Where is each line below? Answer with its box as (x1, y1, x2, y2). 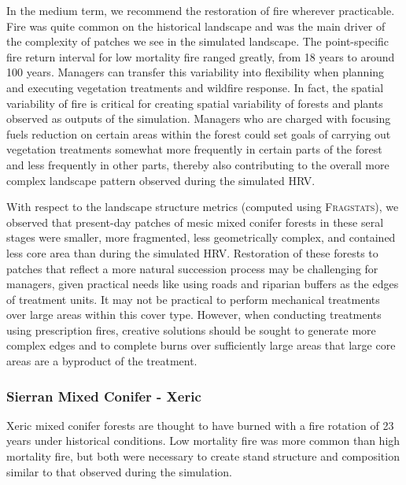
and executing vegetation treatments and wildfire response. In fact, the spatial (6, 79, 384, 95)
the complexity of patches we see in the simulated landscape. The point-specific (6, 33, 389, 50)
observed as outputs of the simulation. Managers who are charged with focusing (6, 110, 391, 127)
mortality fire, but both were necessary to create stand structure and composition (6, 448, 400, 465)
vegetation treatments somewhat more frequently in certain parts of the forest (6, 141, 382, 157)
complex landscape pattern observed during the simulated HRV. (6, 172, 316, 188)
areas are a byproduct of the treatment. (6, 353, 197, 369)
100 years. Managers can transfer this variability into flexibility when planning (6, 64, 385, 80)
